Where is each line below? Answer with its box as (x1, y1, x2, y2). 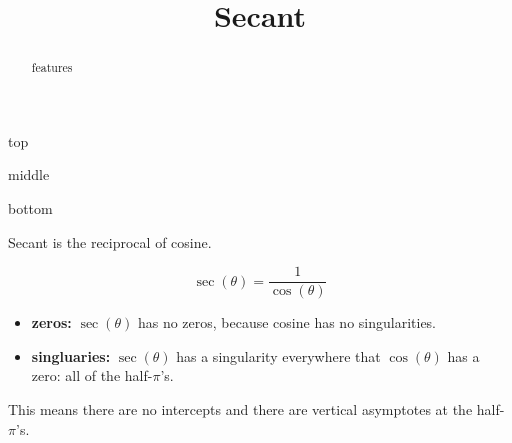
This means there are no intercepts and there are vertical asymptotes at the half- (8, 399, 505, 420)
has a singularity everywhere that (176, 345, 381, 366)
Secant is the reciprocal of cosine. (8, 231, 212, 252)
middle (8, 164, 50, 185)
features (31, 59, 73, 76)
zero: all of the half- (31, 365, 153, 386)
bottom (8, 198, 53, 219)
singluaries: (31, 345, 111, 366)
